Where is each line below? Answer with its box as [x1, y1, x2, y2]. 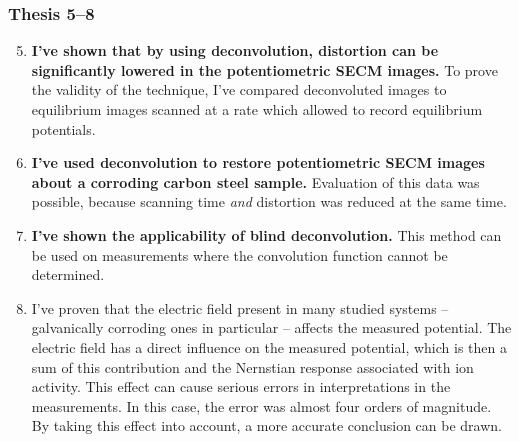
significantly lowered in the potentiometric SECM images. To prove [31, 59, 498, 80]
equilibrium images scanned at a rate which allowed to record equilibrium [31, 99, 483, 119]
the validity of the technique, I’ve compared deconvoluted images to [31, 79, 447, 100]
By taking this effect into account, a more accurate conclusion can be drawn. [31, 415, 502, 436]
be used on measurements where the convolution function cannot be [31, 244, 448, 265]
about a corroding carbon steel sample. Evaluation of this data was [31, 171, 480, 192]
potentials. [31, 118, 96, 139]
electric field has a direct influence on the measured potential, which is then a [31, 336, 507, 357]
